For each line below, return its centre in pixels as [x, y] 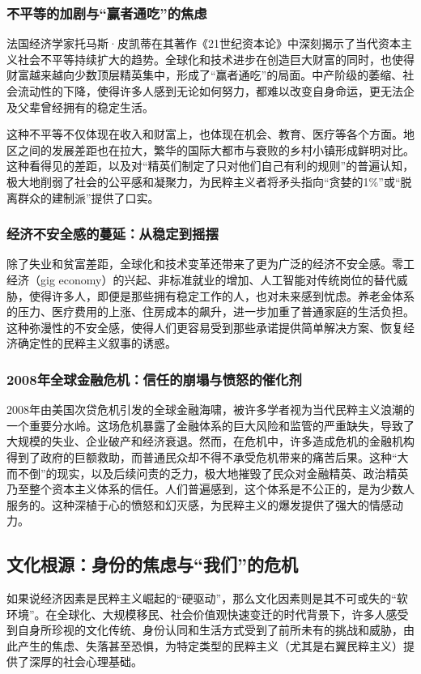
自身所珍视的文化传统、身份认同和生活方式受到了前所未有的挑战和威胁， [210, 630]
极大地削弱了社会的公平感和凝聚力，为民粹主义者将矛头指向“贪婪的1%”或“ [204, 181]
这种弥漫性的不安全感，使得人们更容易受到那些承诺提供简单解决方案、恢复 [205, 327]
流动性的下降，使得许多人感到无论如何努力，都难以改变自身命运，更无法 [210, 91]
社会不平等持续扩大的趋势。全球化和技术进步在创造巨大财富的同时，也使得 [216, 59]
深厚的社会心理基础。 [85, 661]
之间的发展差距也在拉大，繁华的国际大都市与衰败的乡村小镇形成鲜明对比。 [216, 149]
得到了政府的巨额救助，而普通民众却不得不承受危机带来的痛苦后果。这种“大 [208, 456]
